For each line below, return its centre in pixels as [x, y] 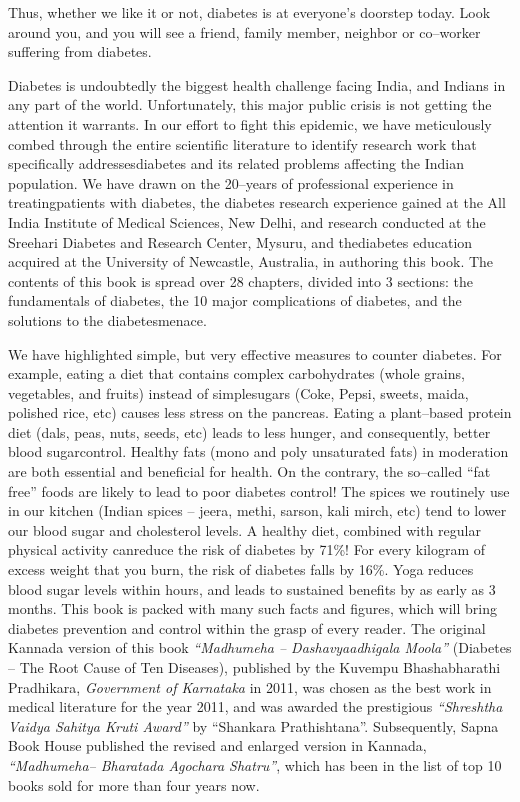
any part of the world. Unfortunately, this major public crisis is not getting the [250, 104]
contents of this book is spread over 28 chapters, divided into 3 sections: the [240, 280]
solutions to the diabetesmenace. [107, 319]
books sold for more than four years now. [134, 784]
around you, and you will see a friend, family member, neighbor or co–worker [244, 31]
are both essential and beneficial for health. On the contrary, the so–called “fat [249, 471]
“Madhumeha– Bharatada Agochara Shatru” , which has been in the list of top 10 [255, 764]
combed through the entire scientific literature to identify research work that [242, 143]
